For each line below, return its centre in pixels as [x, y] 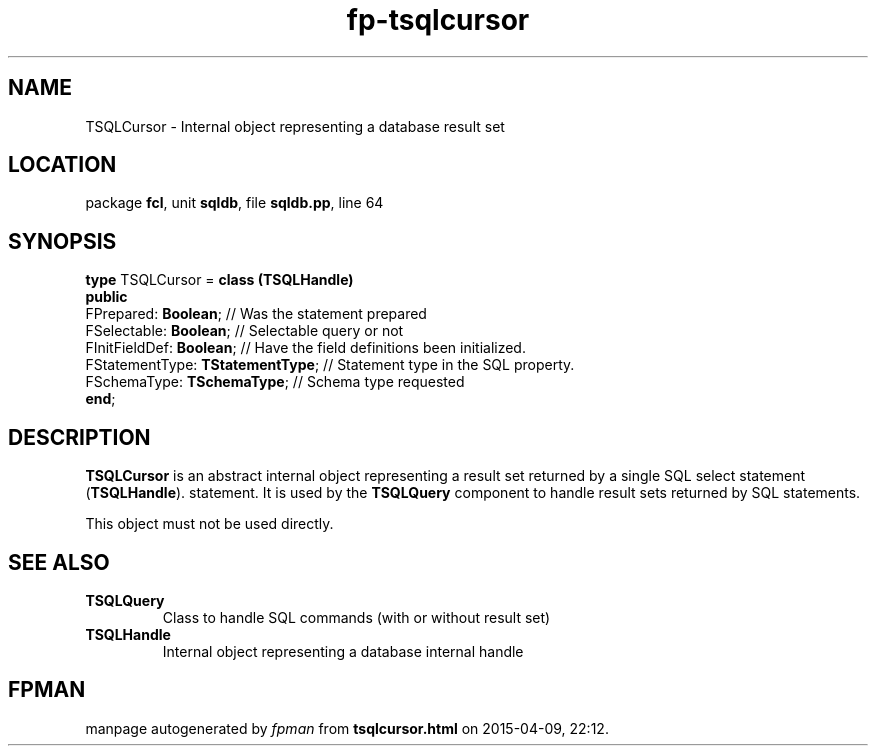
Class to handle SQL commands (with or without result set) [356, 617]
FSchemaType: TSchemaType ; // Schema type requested [275, 382]
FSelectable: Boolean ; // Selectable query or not [244, 331]
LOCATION [62, 165]
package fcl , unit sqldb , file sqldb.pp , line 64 [234, 203]
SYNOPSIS [62, 241]
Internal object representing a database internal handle [343, 651]
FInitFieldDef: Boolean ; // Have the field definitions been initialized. [305, 348]
